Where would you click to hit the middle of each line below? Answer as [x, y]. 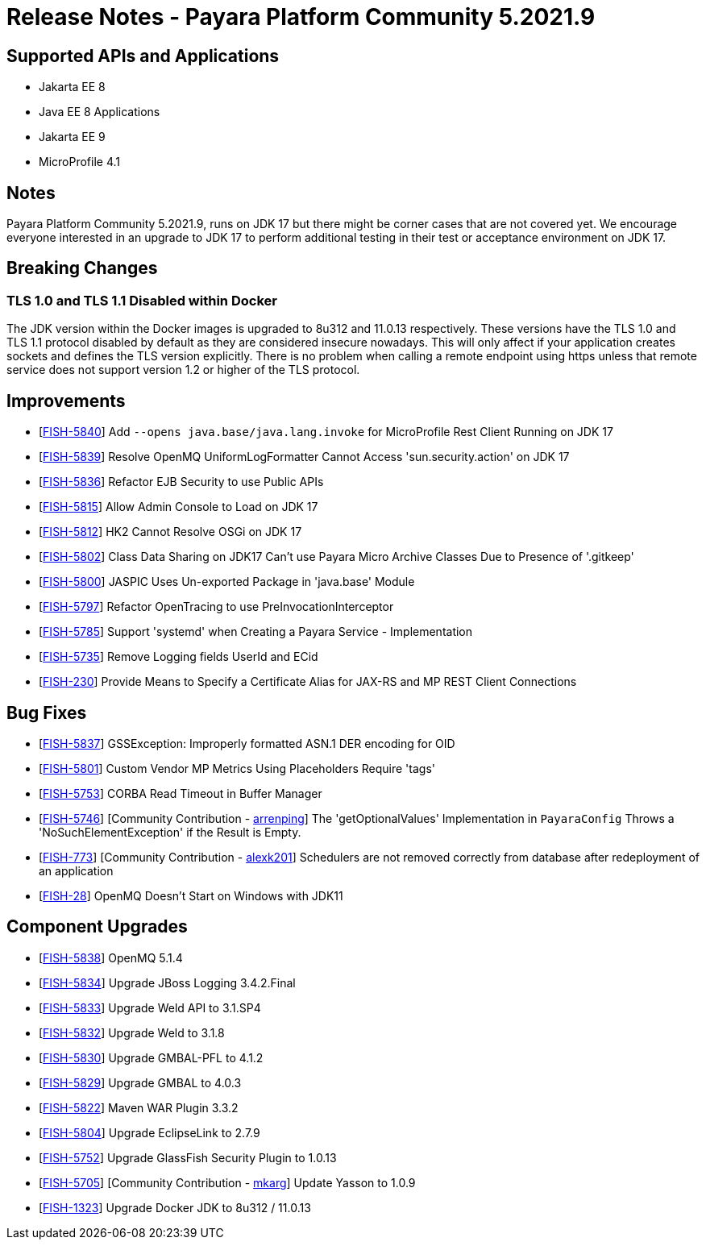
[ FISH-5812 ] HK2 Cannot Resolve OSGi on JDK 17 [170, 532]
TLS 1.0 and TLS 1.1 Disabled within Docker [142, 300]
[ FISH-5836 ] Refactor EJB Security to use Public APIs [181, 482]
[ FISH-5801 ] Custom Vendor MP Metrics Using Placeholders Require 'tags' [237, 768]
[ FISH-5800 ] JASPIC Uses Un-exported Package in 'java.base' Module [227, 582]
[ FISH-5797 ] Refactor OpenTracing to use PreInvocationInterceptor [216, 607]
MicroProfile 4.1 [79, 162]
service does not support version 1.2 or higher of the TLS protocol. [183, 370]
